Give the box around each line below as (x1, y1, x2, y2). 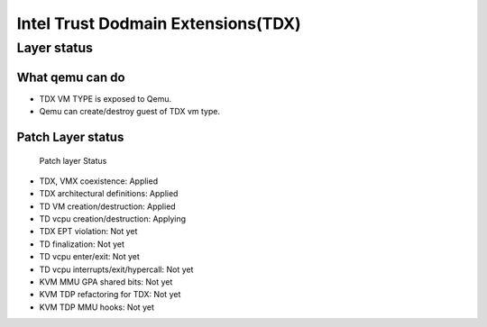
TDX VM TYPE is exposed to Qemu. (39, 93, 171, 104)
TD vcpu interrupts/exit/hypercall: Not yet (39, 264, 194, 275)
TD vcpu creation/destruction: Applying (39, 213, 187, 224)
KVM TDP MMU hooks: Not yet (39, 302, 155, 313)
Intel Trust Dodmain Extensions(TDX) (16, 14, 301, 33)
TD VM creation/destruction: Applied (39, 201, 176, 212)
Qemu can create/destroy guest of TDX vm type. (39, 106, 221, 117)
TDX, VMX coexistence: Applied (39, 176, 158, 186)
